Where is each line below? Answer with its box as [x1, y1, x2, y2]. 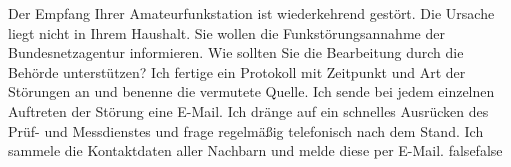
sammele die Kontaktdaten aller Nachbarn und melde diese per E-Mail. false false [8, 140, 503, 161]
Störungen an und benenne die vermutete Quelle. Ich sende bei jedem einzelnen [8, 81, 495, 102]
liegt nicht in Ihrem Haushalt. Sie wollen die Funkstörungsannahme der [8, 22, 445, 43]
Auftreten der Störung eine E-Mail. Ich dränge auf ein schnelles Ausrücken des [8, 100, 489, 121]
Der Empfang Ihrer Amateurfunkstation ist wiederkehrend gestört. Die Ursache [8, 3, 495, 23]
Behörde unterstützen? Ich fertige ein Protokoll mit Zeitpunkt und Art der [8, 61, 466, 82]
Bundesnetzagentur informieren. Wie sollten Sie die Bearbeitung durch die [8, 42, 464, 63]
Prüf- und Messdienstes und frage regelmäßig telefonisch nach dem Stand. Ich [8, 120, 484, 141]
